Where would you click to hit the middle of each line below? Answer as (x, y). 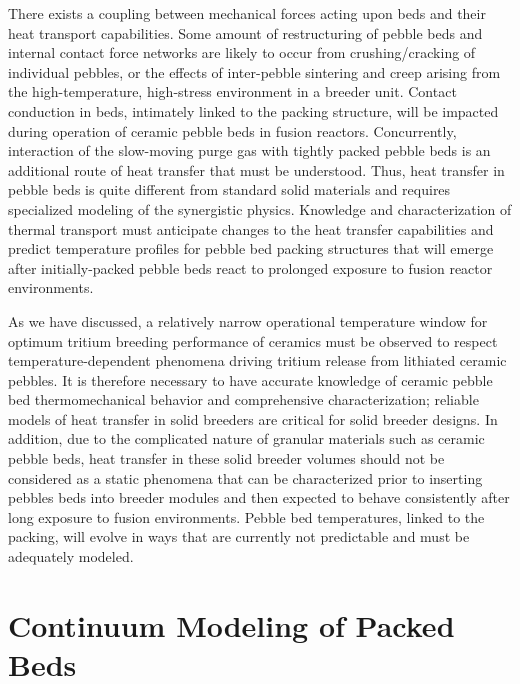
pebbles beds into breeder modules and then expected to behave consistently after (259, 497)
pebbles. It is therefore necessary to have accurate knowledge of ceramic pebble (250, 379)
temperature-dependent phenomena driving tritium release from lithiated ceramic (257, 360)
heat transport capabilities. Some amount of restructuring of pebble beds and (245, 32)
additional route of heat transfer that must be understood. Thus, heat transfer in (256, 169)
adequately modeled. (71, 556)
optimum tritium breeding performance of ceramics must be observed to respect (253, 340)
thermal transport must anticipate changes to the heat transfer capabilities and (251, 228)
